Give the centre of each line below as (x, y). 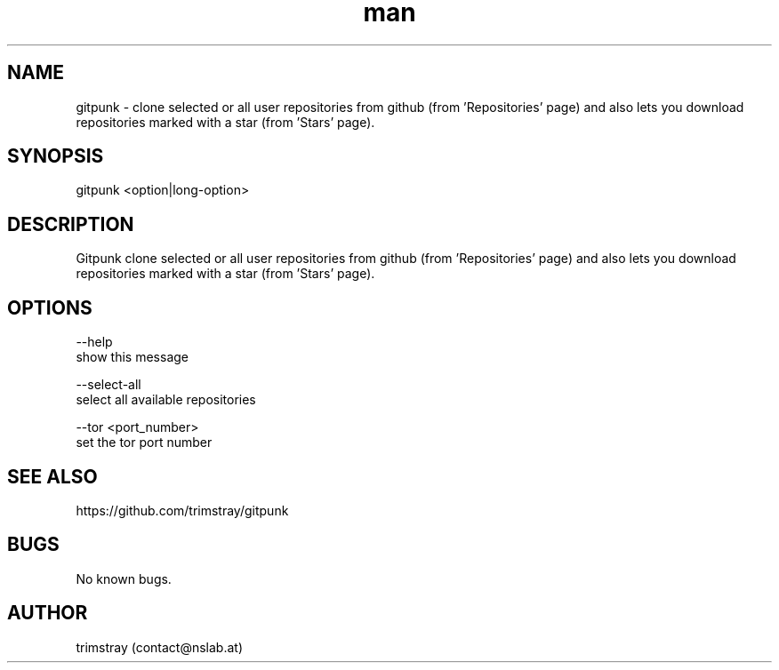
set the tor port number (144, 443)
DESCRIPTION (71, 224)
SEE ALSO (52, 476)
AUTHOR (48, 613)
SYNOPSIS (56, 156)
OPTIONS (50, 307)
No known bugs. (124, 578)
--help (94, 342)
